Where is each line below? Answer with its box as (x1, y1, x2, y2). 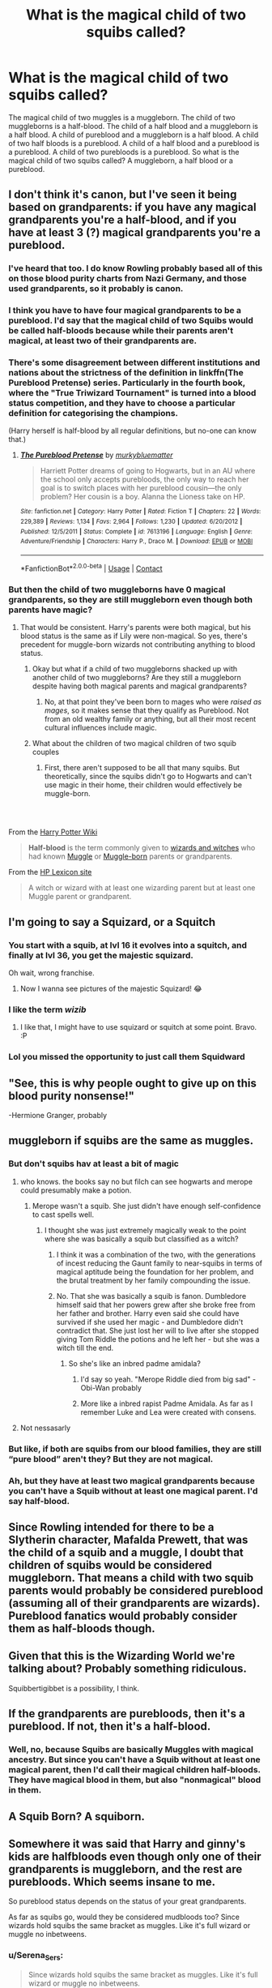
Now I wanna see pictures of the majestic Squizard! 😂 (19, 983, 202, 994)
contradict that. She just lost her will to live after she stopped (56, 1326, 259, 1335)
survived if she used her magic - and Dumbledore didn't (56, 1317, 244, 1326)
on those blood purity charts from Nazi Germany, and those (8, 273, 247, 285)
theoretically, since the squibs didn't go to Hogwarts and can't (44, 772, 253, 782)
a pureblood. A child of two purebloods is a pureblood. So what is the (8, 147, 240, 156)
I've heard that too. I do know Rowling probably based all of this (8, 263, 263, 274)
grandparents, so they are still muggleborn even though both (8, 593, 253, 605)
